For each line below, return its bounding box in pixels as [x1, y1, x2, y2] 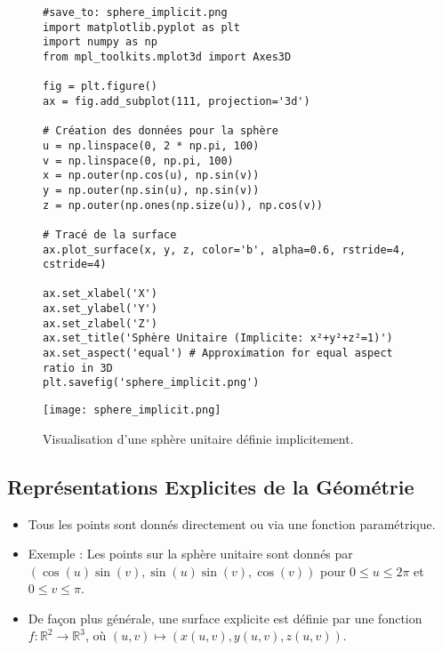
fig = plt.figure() [43, 80, 157, 93]
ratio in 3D [43, 361, 113, 374]
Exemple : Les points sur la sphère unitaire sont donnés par [28, 544, 353, 563]
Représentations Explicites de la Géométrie [7, 472, 414, 500]
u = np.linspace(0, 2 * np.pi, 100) [43, 139, 260, 152]
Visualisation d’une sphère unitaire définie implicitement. [43, 429, 354, 447]
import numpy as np [43, 36, 157, 49]
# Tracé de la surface [43, 228, 177, 241]
